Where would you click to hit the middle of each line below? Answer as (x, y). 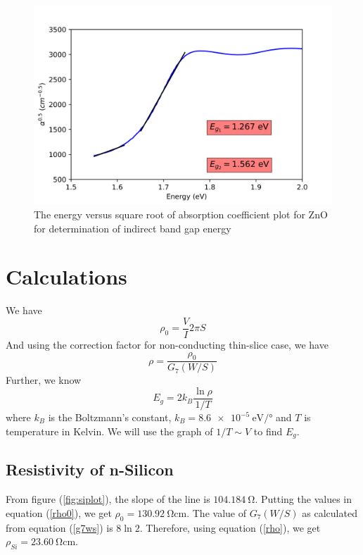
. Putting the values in (303, 499)
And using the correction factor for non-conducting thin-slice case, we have (167, 344)
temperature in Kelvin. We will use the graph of (109, 431)
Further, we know (44, 380)
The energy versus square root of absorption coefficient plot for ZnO (181, 214)
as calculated (330, 512)
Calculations (66, 276)
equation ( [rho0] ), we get (59, 512)
